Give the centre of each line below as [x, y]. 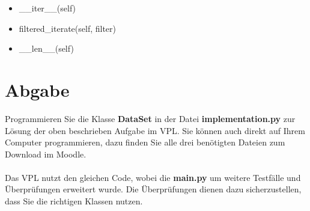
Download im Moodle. [46, 154]
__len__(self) [46, 48]
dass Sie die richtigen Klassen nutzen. [74, 201]
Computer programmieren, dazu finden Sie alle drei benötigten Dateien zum [145, 142]
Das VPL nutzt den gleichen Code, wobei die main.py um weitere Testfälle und [153, 177]
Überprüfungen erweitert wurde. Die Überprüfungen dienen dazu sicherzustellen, [153, 189]
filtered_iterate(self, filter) [68, 28]
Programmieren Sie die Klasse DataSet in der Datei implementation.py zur [150, 118]
